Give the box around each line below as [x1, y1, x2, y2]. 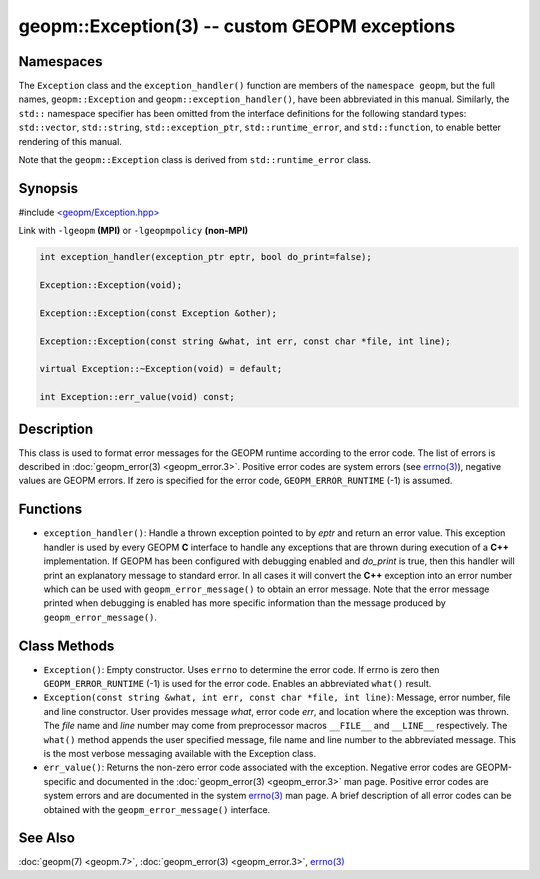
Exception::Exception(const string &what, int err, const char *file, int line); [39, 335, 452, 347]
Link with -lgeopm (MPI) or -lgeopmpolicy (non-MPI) [18, 225, 249, 237]
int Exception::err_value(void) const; [39, 391, 235, 403]
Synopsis [18, 180, 79, 197]
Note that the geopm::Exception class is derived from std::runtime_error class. [18, 154, 372, 166]
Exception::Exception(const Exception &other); [39, 307, 277, 319]
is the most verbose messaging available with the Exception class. [43, 747, 317, 759]
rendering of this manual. [18, 135, 122, 147]
